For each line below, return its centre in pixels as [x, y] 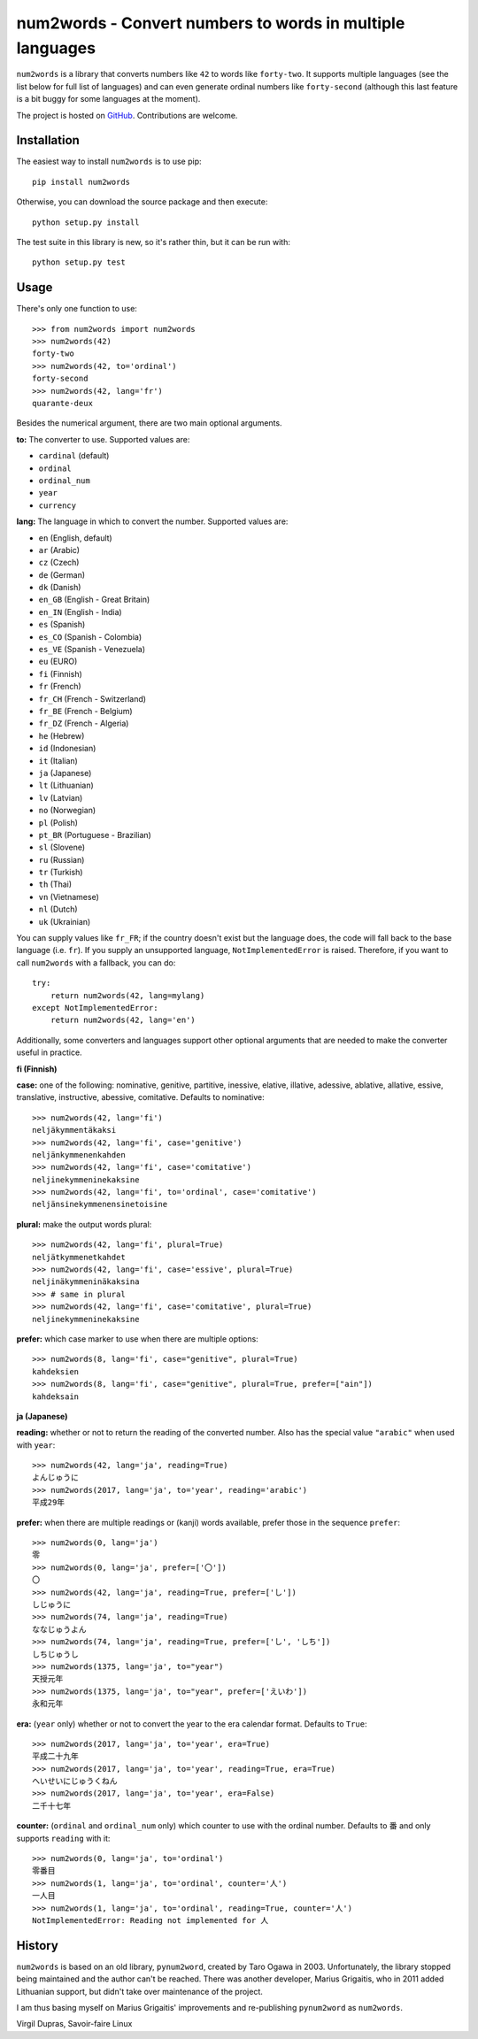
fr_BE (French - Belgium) [85, 711]
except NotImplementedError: [95, 1008]
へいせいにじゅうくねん [75, 1781]
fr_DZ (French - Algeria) [84, 723]
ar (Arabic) [59, 550]
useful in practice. [50, 1052]
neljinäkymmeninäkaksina [86, 1282]
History [38, 1946]
